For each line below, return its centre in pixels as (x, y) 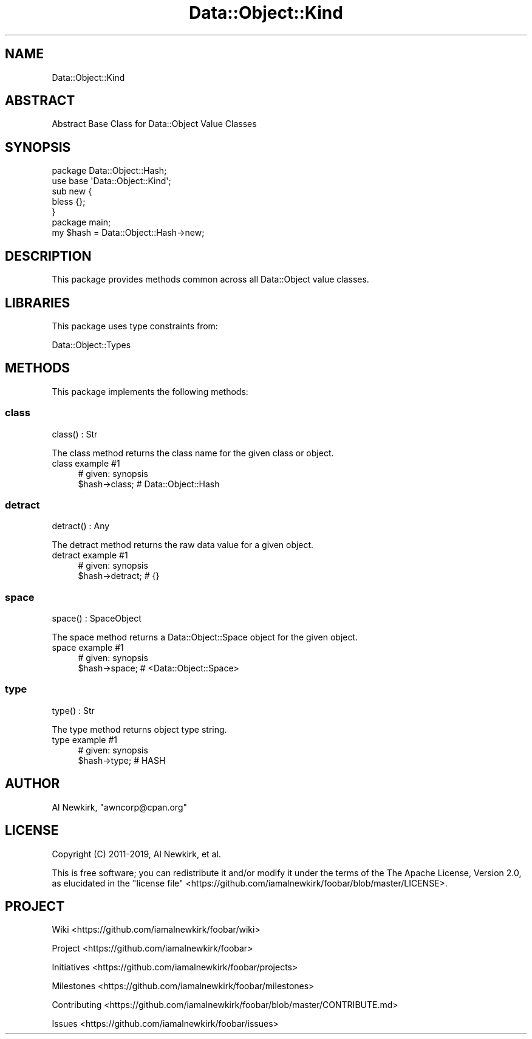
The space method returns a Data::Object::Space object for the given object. (205, 637)
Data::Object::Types (91, 345)
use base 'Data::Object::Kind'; (111, 181)
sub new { (72, 191)
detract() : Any (81, 526)
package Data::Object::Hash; (109, 171)
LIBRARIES (38, 303)
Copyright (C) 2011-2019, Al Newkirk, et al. (136, 854)
